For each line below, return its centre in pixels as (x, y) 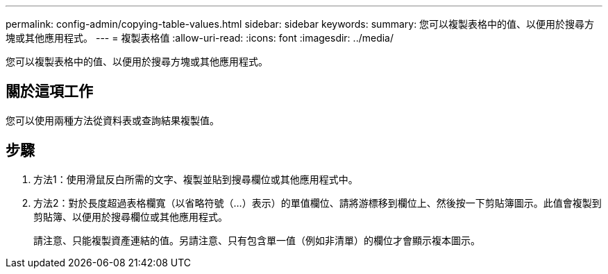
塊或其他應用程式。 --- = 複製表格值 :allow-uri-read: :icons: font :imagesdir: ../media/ (200, 38)
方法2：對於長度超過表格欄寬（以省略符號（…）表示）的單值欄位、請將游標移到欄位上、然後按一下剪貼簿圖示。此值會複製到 (318, 203)
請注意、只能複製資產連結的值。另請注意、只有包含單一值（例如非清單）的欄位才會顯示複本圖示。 (257, 240)
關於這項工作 (49, 92)
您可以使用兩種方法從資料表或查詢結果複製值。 (112, 120)
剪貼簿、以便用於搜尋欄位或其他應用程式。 (130, 216)
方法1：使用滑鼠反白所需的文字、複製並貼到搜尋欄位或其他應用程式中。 (196, 179)
